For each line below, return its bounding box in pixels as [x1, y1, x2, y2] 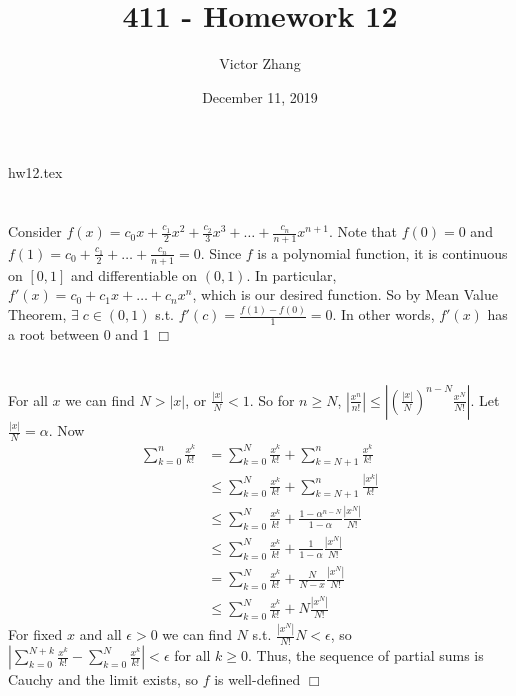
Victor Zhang [219, 53, 301, 74]
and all [79, 624, 122, 645]
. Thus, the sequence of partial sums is [248, 645, 484, 666]
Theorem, [8, 304, 67, 325]
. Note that [328, 221, 398, 242]
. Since [200, 242, 242, 263]
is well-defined [214, 669, 301, 690]
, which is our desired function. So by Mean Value [192, 284, 498, 305]
